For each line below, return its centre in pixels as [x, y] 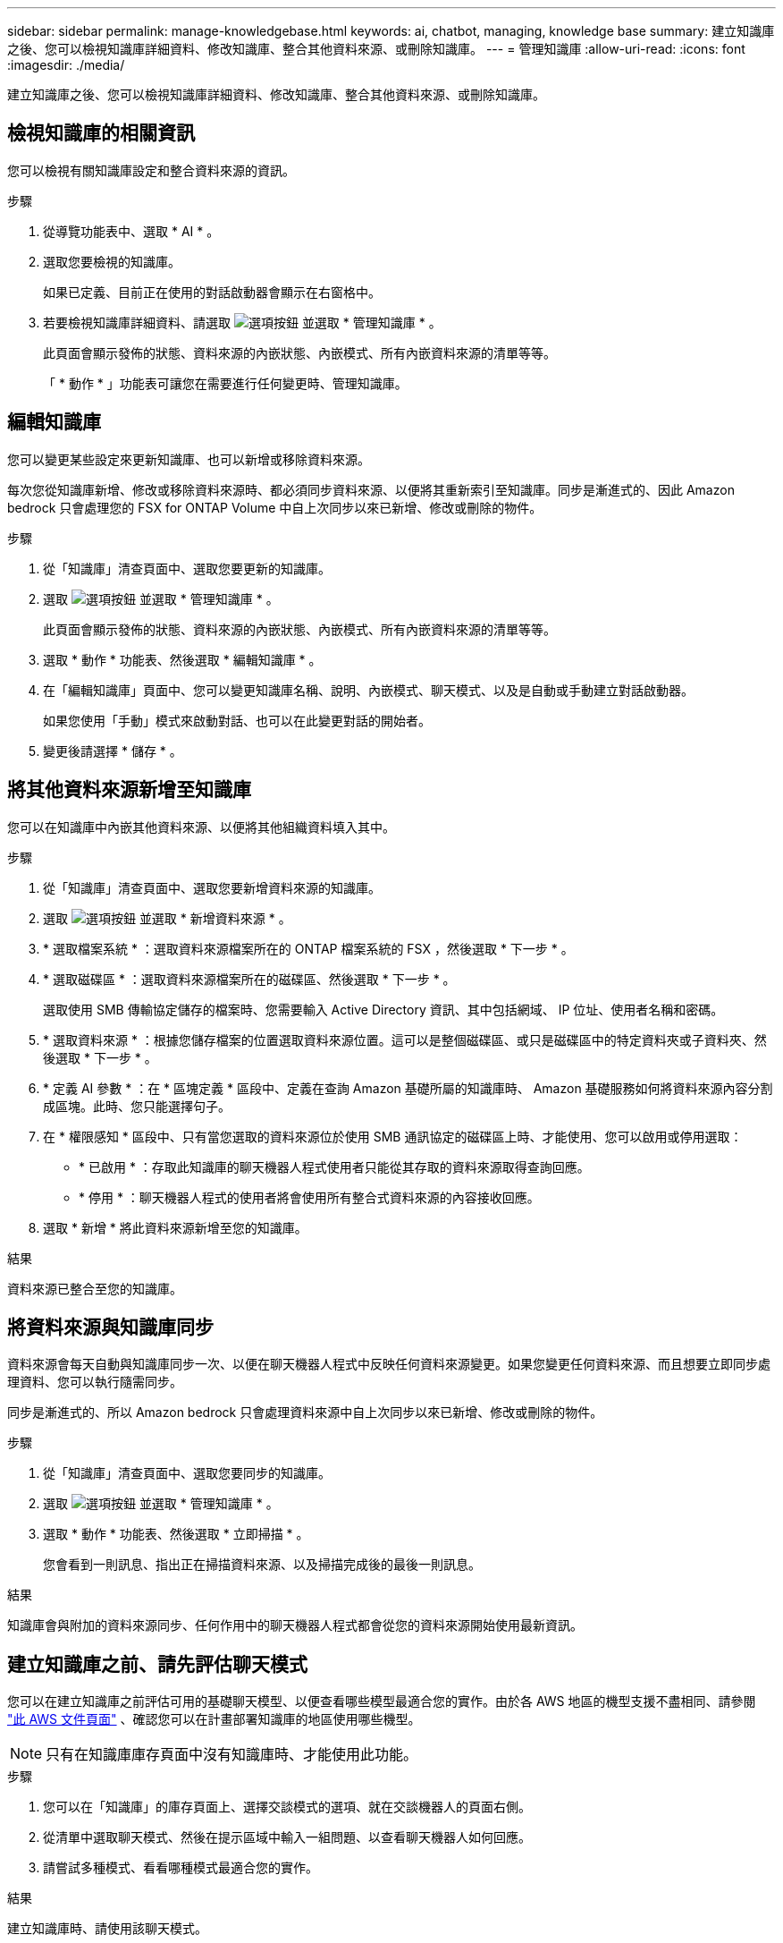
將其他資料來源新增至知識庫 [129, 790]
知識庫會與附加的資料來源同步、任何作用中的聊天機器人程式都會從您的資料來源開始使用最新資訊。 [295, 1625]
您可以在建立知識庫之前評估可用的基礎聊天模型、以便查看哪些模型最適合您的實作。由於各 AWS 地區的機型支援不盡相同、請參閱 [382, 1701]
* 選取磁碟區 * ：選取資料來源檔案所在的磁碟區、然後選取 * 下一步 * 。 [249, 979]
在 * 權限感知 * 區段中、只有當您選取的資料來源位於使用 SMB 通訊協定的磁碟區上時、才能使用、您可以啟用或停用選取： [393, 1136]
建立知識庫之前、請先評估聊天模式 [157, 1664]
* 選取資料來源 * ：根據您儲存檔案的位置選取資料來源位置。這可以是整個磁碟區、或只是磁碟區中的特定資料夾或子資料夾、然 [405, 1039]
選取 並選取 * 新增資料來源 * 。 [167, 918]
